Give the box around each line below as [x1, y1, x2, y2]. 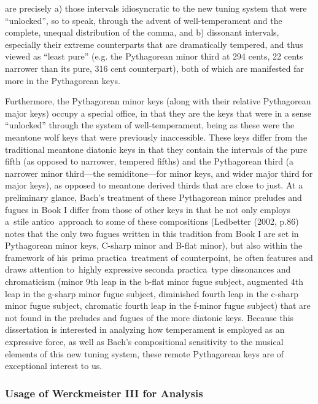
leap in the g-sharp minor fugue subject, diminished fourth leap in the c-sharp [5, 287, 299, 300]
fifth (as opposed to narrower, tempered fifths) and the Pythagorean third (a [5, 155, 294, 168]
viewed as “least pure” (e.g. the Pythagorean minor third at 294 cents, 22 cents [5, 50, 303, 63]
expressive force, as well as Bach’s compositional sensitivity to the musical [5, 335, 284, 348]
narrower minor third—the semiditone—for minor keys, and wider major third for [5, 166, 313, 179]
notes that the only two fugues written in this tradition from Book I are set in [5, 227, 299, 239]
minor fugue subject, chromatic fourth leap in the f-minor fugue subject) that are [5, 299, 311, 312]
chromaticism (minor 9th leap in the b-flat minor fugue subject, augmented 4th [5, 275, 304, 288]
